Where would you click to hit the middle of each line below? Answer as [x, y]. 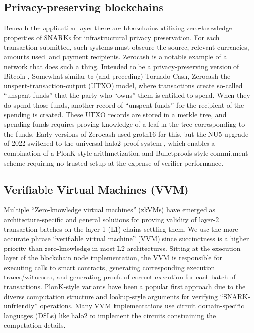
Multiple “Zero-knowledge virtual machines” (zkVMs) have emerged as [110, 209]
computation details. [35, 325]
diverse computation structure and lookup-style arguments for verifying [111, 296]
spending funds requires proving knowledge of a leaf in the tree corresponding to [125, 124]
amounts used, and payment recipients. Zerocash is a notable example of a [115, 56]
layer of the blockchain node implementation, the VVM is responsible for [113, 258]
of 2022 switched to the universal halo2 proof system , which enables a [110, 143]
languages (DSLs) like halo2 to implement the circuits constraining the [110, 315]
